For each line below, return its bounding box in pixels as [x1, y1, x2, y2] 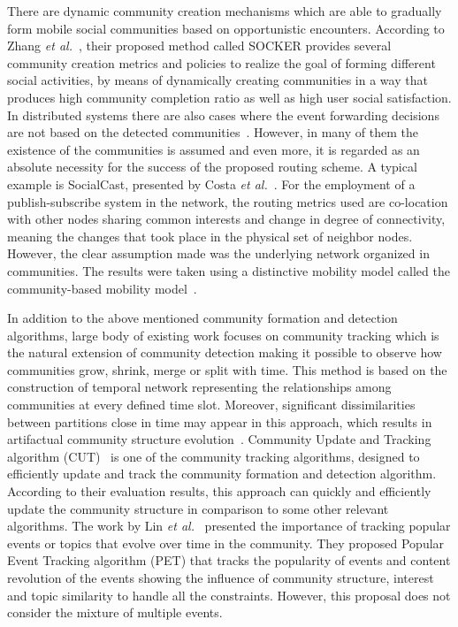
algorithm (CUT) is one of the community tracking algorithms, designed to [7, 447, 420, 465]
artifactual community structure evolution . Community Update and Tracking [7, 430, 431, 448]
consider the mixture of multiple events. [7, 603, 223, 622]
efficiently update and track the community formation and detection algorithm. [7, 464, 437, 483]
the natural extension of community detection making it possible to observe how [7, 343, 442, 362]
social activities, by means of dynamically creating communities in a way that [7, 71, 428, 89]
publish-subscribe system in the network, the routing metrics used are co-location [7, 192, 448, 210]
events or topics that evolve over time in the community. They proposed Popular [7, 533, 445, 552]
